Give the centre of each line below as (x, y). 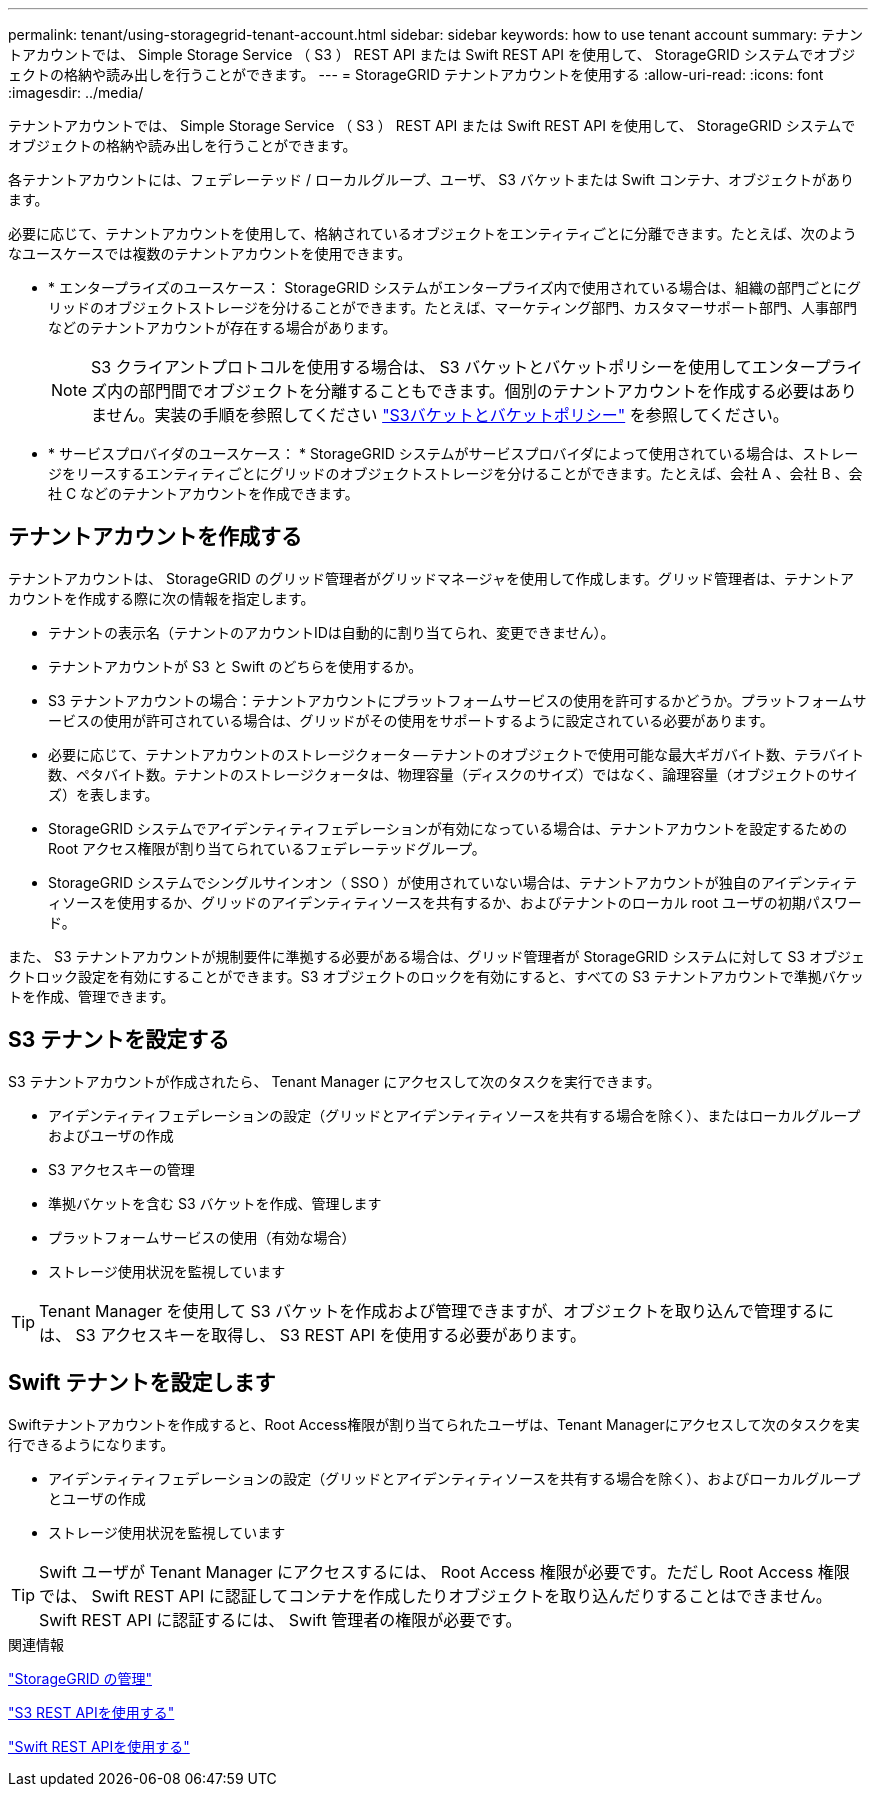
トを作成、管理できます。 (91, 996)
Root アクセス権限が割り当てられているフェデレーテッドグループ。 (267, 848)
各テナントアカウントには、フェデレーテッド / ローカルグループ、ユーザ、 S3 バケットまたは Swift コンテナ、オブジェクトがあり (431, 179)
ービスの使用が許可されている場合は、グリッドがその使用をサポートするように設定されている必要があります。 (411, 720)
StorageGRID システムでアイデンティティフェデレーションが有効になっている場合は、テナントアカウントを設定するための (448, 828)
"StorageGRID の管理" (80, 1678)
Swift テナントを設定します (142, 1383)
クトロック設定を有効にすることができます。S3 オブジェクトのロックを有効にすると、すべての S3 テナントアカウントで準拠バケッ (436, 976)
